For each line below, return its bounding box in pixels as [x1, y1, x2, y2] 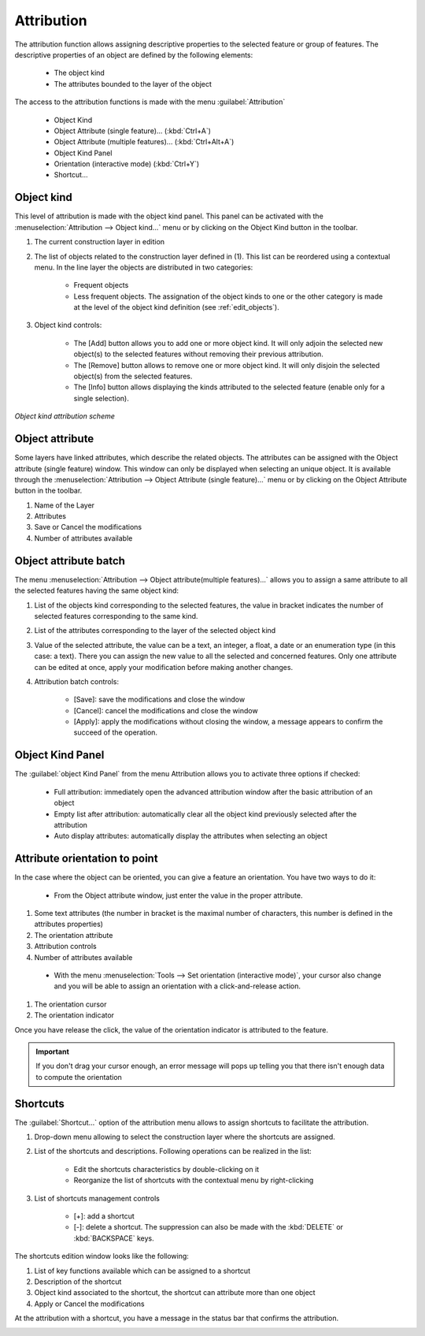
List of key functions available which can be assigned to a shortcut [34, 1266, 251, 1275]
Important [35, 1047, 70, 1056]
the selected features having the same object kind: [14, 586, 179, 595]
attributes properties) [34, 919, 104, 929]
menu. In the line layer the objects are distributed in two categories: [34, 262, 253, 272]
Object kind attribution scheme [14, 411, 116, 421]
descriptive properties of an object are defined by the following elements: [14, 50, 253, 59]
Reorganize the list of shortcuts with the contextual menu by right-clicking [73, 1175, 314, 1185]
